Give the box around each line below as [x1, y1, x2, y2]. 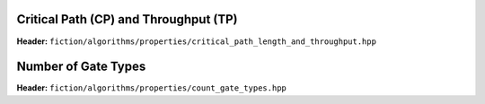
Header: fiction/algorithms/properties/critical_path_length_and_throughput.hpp [16, 36, 377, 47]
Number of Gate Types [16, 59, 146, 74]
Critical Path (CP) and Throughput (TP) [16, 12, 238, 27]
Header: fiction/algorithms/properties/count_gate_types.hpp [16, 82, 287, 93]
